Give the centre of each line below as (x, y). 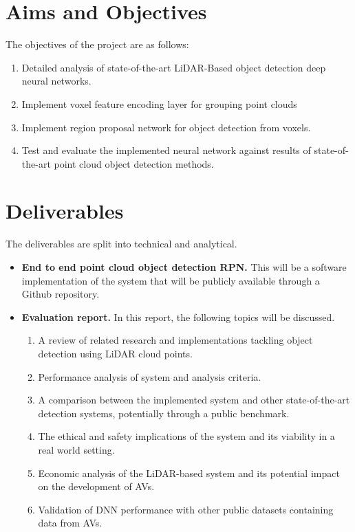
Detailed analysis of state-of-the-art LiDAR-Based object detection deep (174, 67)
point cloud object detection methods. (134, 163)
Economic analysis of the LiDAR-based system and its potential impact (189, 473)
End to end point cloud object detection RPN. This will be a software (184, 267)
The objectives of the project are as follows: (97, 44)
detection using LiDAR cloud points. (115, 353)
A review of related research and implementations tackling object (175, 340)
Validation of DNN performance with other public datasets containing (186, 509)
